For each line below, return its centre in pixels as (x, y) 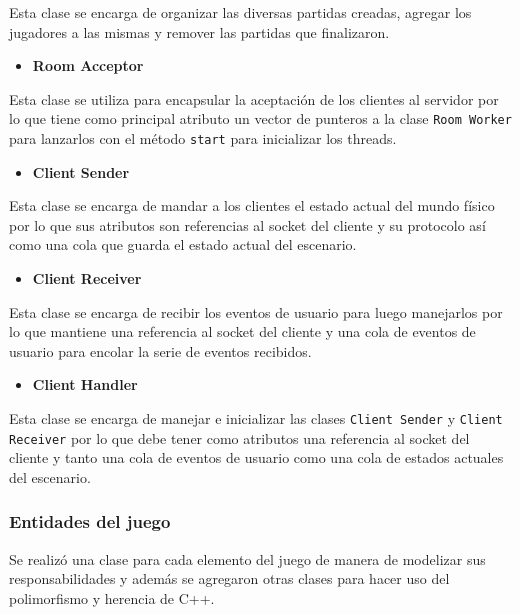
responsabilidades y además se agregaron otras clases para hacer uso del (229, 578)
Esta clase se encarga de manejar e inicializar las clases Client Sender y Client (256, 418)
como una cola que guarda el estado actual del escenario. (183, 244)
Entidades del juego (90, 521)
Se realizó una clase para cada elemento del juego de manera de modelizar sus (247, 558)
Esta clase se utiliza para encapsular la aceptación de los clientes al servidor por (254, 98)
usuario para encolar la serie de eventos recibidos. (160, 350)
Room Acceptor (88, 65)
